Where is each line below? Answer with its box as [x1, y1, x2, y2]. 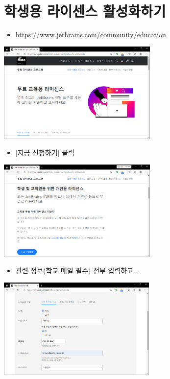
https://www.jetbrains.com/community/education [15, 29, 166, 40]
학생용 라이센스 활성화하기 [4, 1, 166, 21]
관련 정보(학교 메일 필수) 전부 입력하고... [15, 265, 139, 276]
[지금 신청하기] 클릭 [15, 147, 74, 158]
